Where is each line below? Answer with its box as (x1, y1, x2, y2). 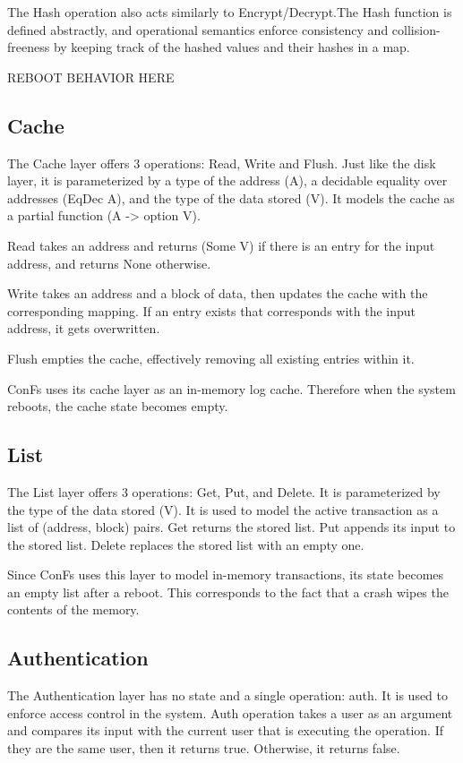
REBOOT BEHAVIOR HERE (7, 67, 175, 86)
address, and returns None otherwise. (7, 253, 211, 272)
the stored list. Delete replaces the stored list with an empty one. (7, 535, 364, 553)
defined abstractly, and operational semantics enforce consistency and (7, 20, 389, 39)
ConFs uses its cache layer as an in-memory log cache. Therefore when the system (7, 379, 456, 398)
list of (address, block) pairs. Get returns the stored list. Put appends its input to (7, 518, 456, 536)
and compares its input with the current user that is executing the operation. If (7, 721, 444, 740)
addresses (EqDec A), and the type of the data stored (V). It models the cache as (7, 188, 455, 207)
